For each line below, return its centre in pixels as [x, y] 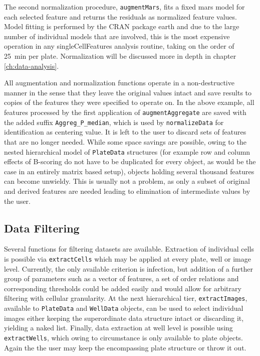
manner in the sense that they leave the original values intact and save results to [128, 92]
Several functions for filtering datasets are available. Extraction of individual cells [129, 249]
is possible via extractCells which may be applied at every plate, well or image [127, 258]
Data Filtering [42, 228]
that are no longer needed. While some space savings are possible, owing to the [125, 141]
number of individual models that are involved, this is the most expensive [117, 36]
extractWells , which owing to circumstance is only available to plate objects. [123, 337]
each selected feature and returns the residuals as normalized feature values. [120, 16]
